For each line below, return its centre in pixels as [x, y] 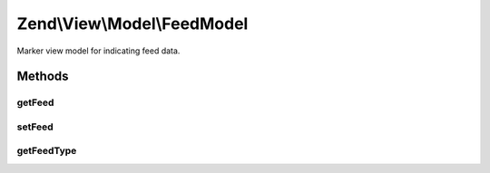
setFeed [35, 127]
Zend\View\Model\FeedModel [132, 24]
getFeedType [47, 151]
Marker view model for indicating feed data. [98, 51]
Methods [43, 77]
